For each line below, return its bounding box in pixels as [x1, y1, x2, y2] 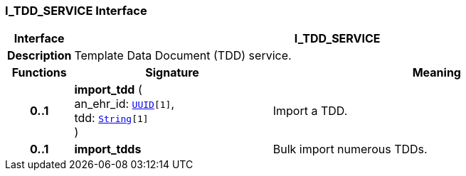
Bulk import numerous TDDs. [272, 142, 428, 157]
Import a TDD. [272, 104, 348, 119]
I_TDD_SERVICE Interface [5, 4, 147, 18]
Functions [11, 65, 67, 80]
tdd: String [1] [74, 111, 149, 126]
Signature [145, 65, 199, 80]
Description [7, 48, 72, 63]
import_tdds [74, 142, 142, 157]
